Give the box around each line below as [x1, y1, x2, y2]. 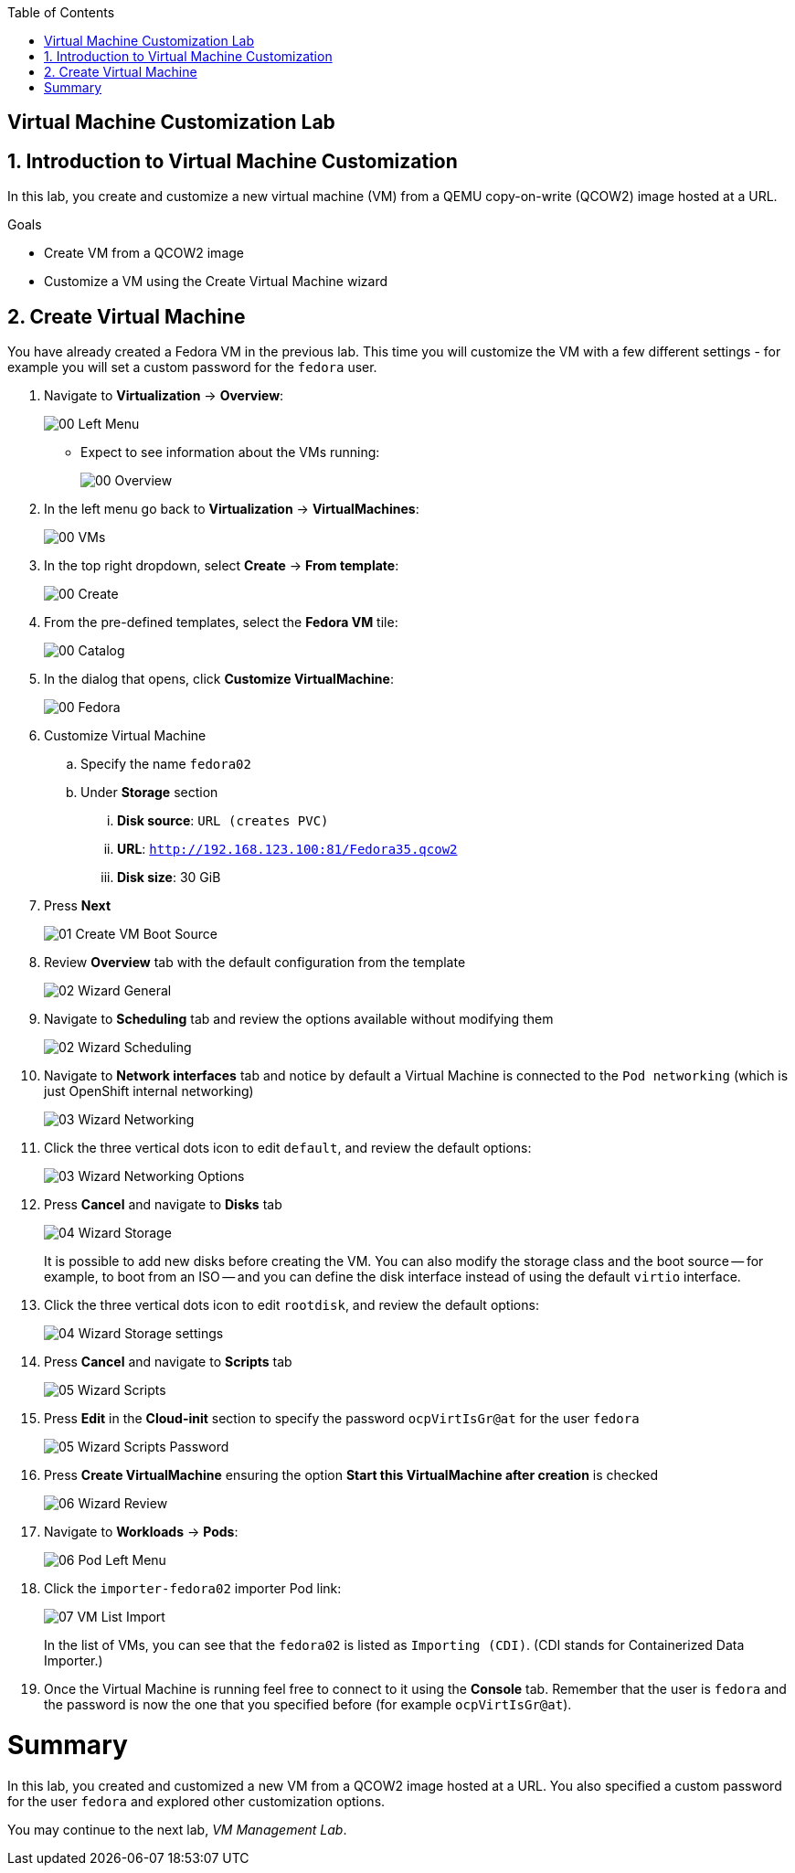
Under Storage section [80, 784, 218, 801]
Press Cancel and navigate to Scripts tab [44, 1354, 292, 1370]
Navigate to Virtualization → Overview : [44, 388, 284, 404]
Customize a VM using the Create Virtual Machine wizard [44, 273, 388, 290]
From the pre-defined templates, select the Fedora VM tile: [44, 614, 398, 631]
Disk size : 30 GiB [117, 869, 221, 886]
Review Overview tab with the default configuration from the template [44, 954, 466, 971]
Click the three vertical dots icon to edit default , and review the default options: [44, 1140, 532, 1156]
